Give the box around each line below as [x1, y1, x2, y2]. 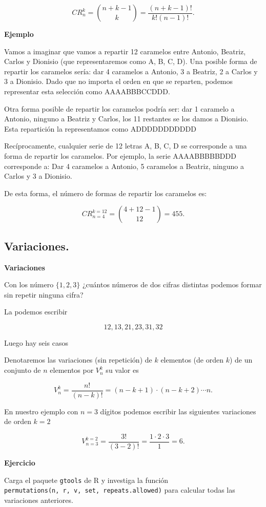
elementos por [50, 365, 94, 375]
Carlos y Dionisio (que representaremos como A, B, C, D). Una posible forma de [4, 56, 257, 67]
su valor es [106, 365, 139, 375]
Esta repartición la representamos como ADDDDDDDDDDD [4, 123, 196, 134]
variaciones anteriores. [4, 494, 73, 505]
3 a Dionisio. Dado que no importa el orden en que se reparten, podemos [4, 76, 233, 87]
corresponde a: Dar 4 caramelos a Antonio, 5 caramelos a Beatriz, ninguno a [4, 160, 244, 171]
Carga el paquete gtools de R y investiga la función [4, 474, 169, 485]
